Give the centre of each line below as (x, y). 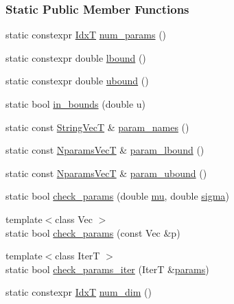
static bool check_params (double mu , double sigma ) (117, 196)
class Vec (74, 219)
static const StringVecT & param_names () (97, 127)
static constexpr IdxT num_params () (86, 35)
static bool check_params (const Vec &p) (93, 232)
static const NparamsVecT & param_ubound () (106, 173)
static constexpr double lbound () (76, 57)
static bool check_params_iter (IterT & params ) (107, 269)
